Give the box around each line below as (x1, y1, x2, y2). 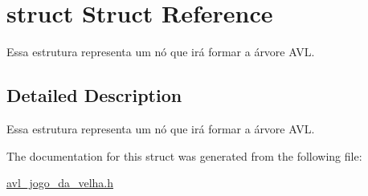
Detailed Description (6, 83, 182, 108)
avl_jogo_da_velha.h (6, 174, 114, 191)
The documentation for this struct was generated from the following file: (6, 147, 362, 164)
